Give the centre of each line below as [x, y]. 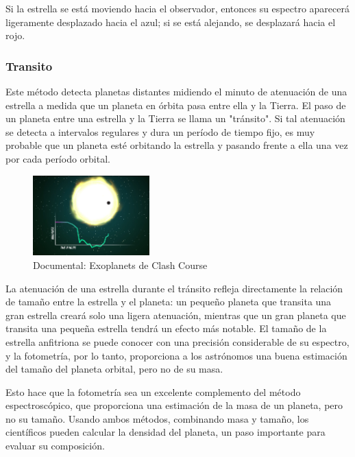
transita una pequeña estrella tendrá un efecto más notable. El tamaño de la [166, 328]
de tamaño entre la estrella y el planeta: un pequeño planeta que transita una [169, 302]
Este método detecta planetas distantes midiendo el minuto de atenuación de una [176, 91]
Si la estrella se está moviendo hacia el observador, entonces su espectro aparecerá [177, 8]
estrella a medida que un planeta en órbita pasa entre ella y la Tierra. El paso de [176, 105]
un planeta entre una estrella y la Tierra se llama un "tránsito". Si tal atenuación [175, 118]
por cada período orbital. [58, 158]
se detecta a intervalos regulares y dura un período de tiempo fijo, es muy [160, 131]
